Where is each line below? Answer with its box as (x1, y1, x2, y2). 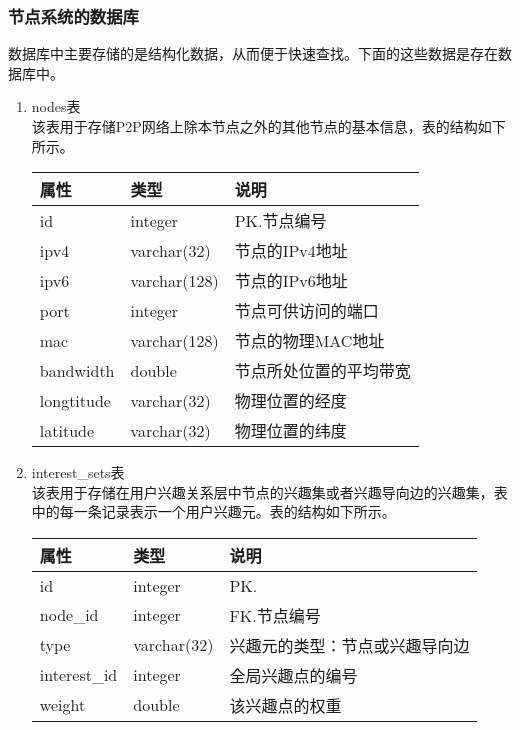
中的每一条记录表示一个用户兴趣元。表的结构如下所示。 (31, 501, 396, 522)
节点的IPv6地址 (234, 269, 348, 293)
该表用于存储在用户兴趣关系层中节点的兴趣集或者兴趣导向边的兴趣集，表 (31, 481, 508, 502)
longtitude (39, 388, 111, 412)
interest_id (39, 663, 118, 687)
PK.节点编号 (234, 209, 327, 233)
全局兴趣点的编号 (229, 663, 358, 687)
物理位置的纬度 (234, 419, 347, 443)
